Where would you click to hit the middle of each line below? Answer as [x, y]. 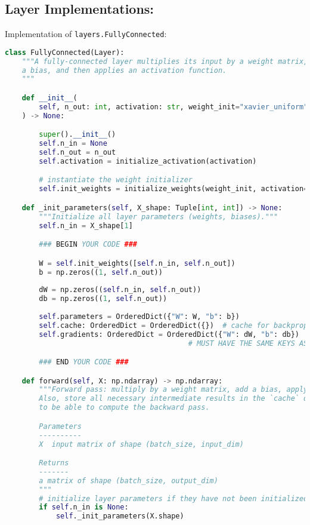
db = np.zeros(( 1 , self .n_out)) [103, 299]
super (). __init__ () [77, 135]
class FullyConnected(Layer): [65, 52]
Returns [54, 463]
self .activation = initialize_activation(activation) [148, 161]
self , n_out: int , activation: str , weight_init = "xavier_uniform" [173, 107]
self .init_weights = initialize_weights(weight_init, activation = [173, 189]
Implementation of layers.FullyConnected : [86, 34]
